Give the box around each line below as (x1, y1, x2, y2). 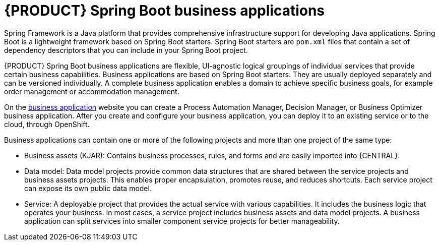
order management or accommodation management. (4, 87, 179, 96)
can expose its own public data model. (24, 183, 152, 193)
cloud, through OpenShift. (4, 119, 90, 129)
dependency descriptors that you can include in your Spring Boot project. (4, 45, 248, 54)
